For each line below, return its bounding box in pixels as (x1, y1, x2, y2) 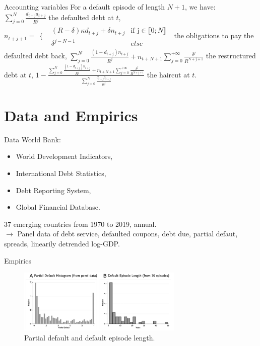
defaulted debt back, (4, 50, 67, 61)
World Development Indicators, (16, 151, 113, 161)
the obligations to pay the (174, 30, 254, 41)
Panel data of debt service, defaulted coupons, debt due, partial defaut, (17, 228, 238, 239)
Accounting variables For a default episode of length (4, 2, 165, 12)
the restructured (206, 50, 256, 61)
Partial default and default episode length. (24, 332, 155, 342)
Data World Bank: (4, 134, 61, 144)
